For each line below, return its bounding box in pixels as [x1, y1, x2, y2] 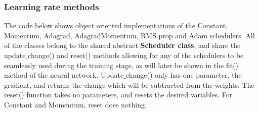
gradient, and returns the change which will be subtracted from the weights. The [4, 79, 254, 90]
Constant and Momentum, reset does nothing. [4, 99, 147, 109]
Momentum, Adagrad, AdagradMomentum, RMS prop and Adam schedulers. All [4, 30, 255, 40]
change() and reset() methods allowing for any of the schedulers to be [28, 50, 244, 60]
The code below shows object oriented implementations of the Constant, [4, 20, 228, 31]
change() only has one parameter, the [125, 70, 242, 80]
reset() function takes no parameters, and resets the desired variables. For [4, 89, 233, 100]
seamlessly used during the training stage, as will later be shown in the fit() [4, 60, 239, 70]
